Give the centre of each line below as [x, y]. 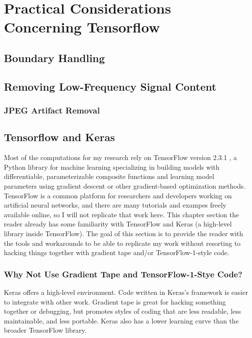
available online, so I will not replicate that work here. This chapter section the [121, 214]
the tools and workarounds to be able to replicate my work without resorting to [122, 243]
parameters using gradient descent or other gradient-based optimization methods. [125, 185]
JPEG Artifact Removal [52, 110]
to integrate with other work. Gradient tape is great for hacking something [115, 301]
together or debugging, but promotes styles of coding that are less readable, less [123, 311]
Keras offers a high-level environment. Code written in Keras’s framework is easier [126, 292]
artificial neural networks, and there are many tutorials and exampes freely [115, 205]
